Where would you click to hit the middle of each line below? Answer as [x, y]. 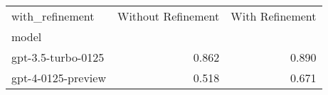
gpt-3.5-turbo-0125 [58, 57]
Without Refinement [168, 16]
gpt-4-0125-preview [59, 78]
